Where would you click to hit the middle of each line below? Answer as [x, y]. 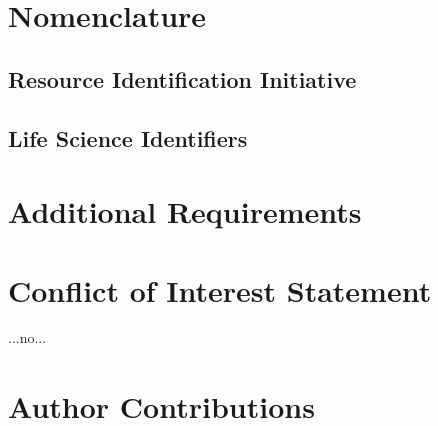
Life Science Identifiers [128, 137]
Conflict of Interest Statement [220, 289]
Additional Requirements [185, 211]
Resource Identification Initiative [182, 78]
